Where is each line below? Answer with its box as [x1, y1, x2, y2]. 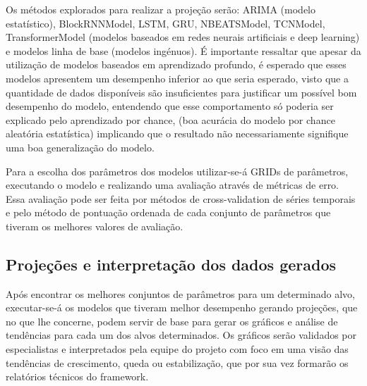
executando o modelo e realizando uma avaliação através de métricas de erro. [6, 178, 339, 192]
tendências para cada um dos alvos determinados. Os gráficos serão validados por [6, 328, 357, 342]
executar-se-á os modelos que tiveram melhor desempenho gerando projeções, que [6, 300, 358, 315]
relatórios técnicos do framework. [6, 369, 149, 384]
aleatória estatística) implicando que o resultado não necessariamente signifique [6, 126, 349, 141]
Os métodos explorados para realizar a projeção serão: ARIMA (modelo [6, 2, 315, 16]
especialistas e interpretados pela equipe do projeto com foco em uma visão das [6, 342, 349, 356]
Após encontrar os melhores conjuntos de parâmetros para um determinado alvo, [6, 286, 355, 301]
